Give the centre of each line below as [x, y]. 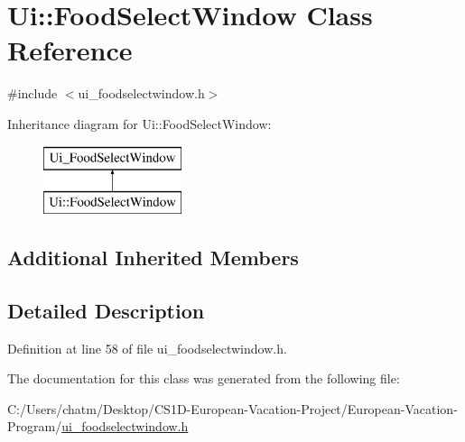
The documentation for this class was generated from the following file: [204, 378]
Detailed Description [106, 310]
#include [33, 93]
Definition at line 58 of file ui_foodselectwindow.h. [147, 348]
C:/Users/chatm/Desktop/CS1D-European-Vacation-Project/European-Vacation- [232, 408]
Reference [70, 50]
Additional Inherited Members [153, 258]
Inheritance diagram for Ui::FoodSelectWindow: [139, 123]
